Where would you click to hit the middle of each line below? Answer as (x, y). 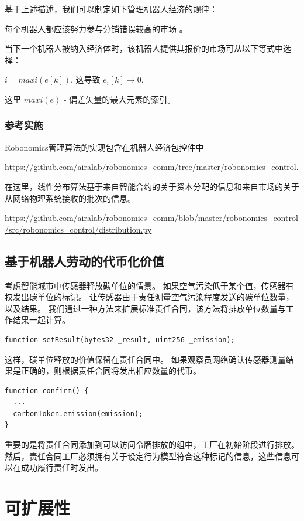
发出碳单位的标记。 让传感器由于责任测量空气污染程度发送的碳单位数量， (153, 297)
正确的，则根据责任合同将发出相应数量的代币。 (111, 371)
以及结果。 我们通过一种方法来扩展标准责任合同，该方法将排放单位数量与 (145, 308)
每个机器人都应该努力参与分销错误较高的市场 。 (96, 28)
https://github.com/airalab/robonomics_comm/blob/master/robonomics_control (151, 218)
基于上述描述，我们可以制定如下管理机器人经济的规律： (111, 9)
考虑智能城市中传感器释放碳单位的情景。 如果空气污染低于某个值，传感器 (145, 285)
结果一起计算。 (41, 320)
